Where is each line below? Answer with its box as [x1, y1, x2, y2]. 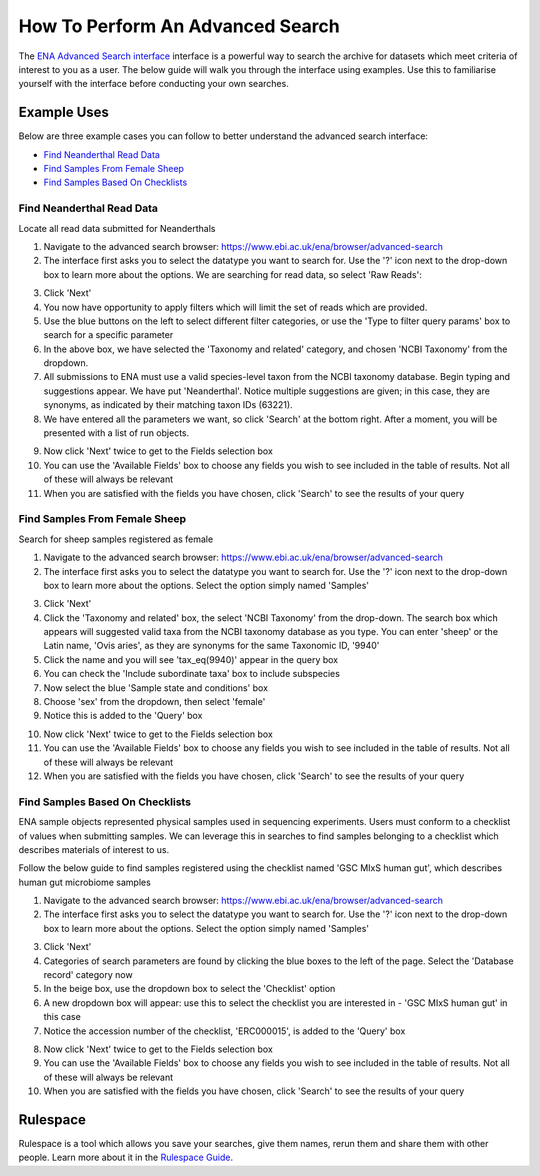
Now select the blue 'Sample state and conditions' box [43, 681, 269, 694]
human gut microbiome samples [18, 876, 152, 888]
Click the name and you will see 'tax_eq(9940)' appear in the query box [43, 653, 339, 665]
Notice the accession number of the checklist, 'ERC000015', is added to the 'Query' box [43, 1025, 406, 1037]
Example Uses [18, 104, 110, 121]
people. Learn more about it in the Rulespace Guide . [18, 1151, 234, 1164]
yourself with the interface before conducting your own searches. [18, 78, 289, 90]
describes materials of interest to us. [18, 843, 170, 855]
